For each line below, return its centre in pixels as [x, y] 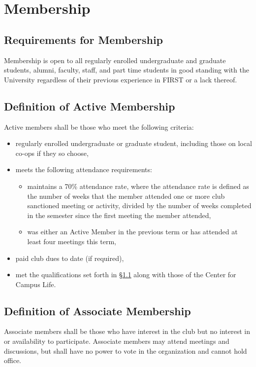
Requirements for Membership [84, 39]
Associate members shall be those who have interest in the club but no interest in [127, 331]
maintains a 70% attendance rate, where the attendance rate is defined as [138, 186]
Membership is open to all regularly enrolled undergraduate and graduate [115, 60]
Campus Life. [36, 284]
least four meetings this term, [72, 241]
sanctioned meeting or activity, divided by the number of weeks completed [139, 205]
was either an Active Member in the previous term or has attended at [132, 232]
